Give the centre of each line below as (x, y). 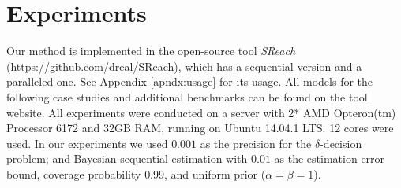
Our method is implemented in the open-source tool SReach (151, 51)
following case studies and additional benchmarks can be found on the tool (187, 96)
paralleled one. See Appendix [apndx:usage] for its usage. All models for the (190, 81)
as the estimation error (330, 159)
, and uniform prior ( (215, 173)
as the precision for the (256, 143)
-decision (341, 143)
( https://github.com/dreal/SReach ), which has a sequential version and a (184, 66)
